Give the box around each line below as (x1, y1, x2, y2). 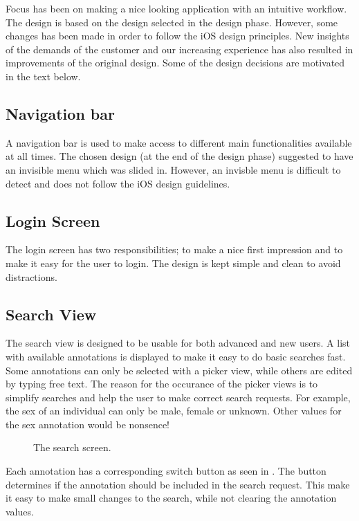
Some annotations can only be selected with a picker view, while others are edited (6, 363, 353, 377)
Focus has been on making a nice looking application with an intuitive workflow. (6, 1, 347, 15)
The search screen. (33, 440, 111, 455)
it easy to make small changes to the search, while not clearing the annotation (6, 491, 337, 505)
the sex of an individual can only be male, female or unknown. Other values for (6, 403, 342, 418)
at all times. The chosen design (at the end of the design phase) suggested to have (6, 149, 353, 163)
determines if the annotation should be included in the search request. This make (6, 477, 350, 491)
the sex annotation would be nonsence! (6, 417, 169, 431)
